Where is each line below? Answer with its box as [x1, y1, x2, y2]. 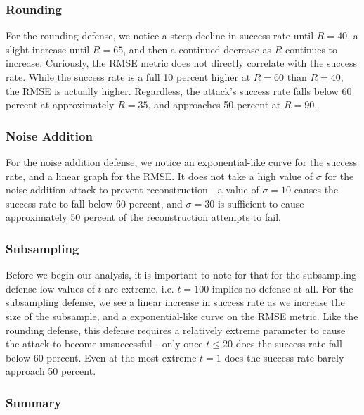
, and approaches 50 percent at [148, 97, 281, 112]
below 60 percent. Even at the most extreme [6, 350, 197, 364]
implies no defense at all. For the [212, 281, 353, 295]
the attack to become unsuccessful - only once [6, 336, 203, 351]
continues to [285, 41, 338, 56]
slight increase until [6, 41, 90, 56]
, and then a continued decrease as [123, 41, 272, 56]
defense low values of [6, 281, 95, 295]
